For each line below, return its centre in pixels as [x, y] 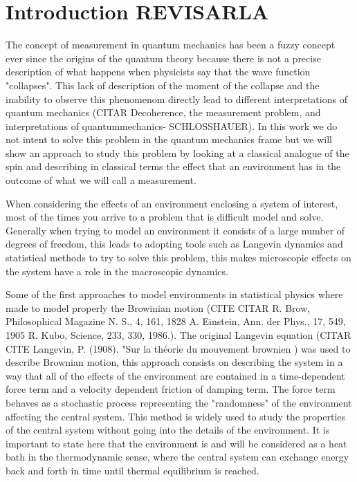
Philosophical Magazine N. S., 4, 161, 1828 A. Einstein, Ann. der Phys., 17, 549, [176, 321]
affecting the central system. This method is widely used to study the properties [176, 416]
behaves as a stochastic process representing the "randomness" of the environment [179, 402]
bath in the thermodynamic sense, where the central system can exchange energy [177, 457]
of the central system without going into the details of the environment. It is [168, 430]
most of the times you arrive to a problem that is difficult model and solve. [165, 217]
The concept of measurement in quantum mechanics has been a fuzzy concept [171, 45]
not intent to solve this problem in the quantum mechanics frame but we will [169, 139]
